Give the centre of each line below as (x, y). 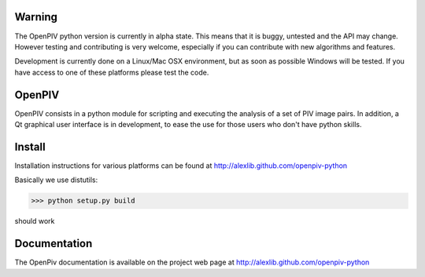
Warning (36, 17)
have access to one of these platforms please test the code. (112, 72)
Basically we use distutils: (56, 180)
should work (35, 221)
